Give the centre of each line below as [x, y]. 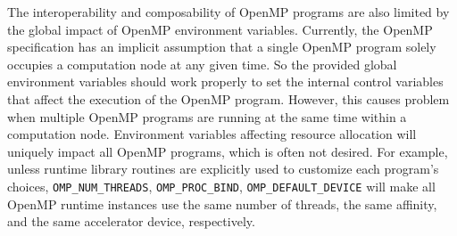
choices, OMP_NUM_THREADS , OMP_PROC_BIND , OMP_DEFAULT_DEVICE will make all [221, 186]
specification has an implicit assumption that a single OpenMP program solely [222, 47]
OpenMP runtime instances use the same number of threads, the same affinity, [222, 203]
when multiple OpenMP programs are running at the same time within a [207, 116]
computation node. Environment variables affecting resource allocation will [212, 134]
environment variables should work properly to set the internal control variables [225, 81]
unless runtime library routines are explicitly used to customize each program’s [223, 169]
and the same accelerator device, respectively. [131, 221]
